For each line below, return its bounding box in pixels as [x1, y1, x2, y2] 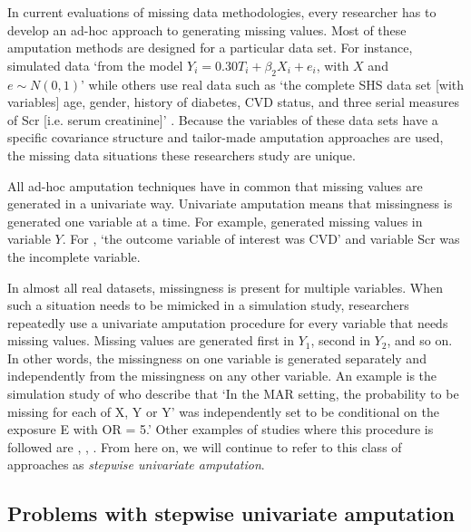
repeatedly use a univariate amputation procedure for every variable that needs [7, 313, 448, 332]
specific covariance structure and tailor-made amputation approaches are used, [7, 128, 444, 147]
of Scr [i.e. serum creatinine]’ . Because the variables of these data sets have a [7, 110, 438, 129]
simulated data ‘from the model [7, 55, 183, 74]
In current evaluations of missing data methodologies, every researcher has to [7, 3, 437, 21]
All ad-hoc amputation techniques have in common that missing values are [7, 176, 423, 195]
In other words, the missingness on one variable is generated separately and [7, 348, 427, 367]
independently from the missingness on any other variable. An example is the [7, 366, 437, 385]
